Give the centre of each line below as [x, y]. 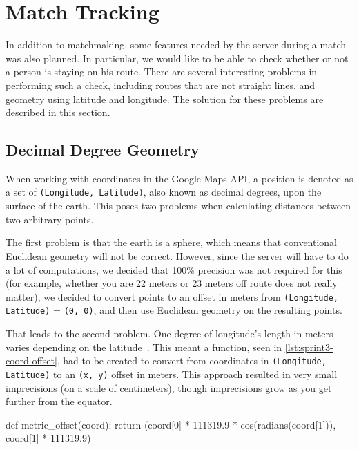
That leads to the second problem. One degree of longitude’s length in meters [169, 334]
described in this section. [58, 112]
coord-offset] [31, 360]
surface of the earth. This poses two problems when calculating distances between [178, 206]
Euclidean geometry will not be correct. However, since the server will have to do [177, 255]
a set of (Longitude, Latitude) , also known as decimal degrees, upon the [164, 192]
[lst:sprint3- [309, 347]
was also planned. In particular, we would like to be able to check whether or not [177, 58]
